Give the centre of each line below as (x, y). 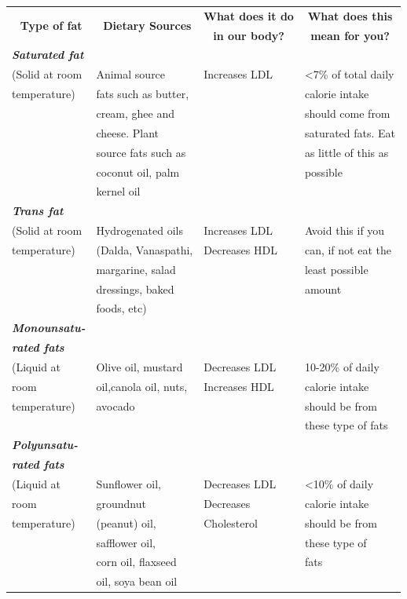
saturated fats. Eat (350, 132)
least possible (336, 269)
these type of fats (346, 425)
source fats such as (141, 152)
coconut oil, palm (138, 172)
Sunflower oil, (128, 484)
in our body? (249, 35)
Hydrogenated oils (140, 230)
